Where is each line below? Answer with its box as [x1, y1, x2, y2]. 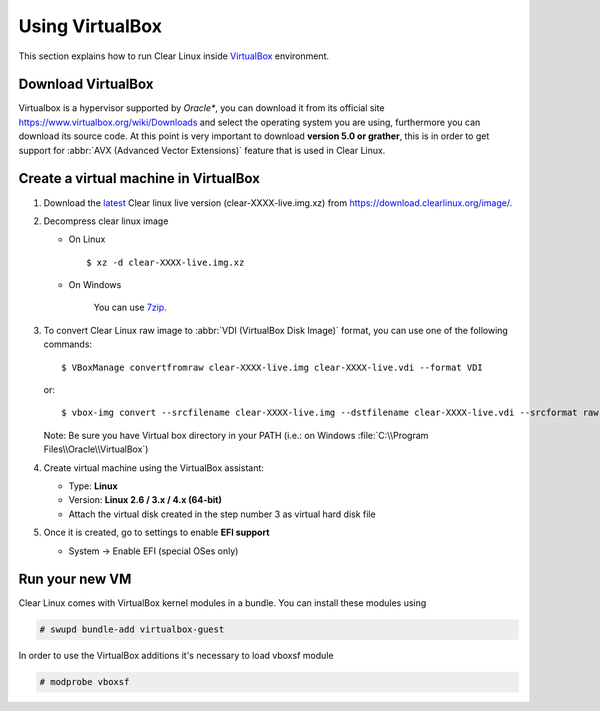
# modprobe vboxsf [39, 676, 130, 688]
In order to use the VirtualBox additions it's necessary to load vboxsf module [18, 650, 334, 662]
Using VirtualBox [18, 15, 162, 37]
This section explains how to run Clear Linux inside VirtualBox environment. [18, 50, 330, 62]
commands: [43, 338, 93, 350]
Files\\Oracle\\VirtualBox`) [43, 443, 149, 455]
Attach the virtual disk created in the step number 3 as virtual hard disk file [68, 508, 376, 520]
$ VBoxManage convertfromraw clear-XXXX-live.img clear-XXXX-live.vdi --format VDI [61, 361, 484, 373]
